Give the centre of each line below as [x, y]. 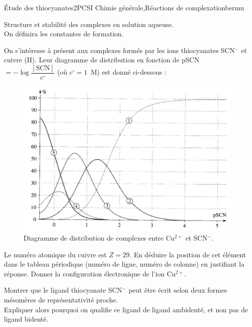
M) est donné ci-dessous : [129, 72]
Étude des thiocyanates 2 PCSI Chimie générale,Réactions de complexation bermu [124, 7]
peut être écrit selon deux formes [178, 290]
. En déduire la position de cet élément [188, 254]
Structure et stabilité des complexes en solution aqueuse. [89, 24]
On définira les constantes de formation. [64, 34]
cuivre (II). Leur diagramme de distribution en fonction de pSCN [102, 60]
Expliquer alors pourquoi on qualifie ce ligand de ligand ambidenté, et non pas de [126, 309]
